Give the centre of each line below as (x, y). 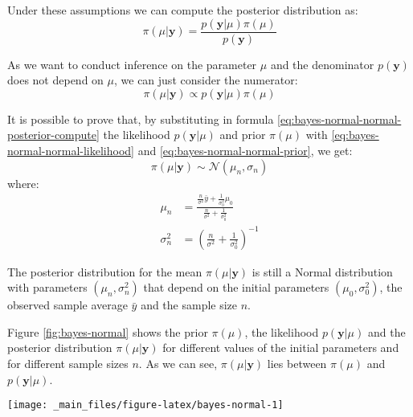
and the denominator (322, 64)
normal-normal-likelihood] (71, 151)
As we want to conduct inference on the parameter (132, 64)
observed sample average (67, 305)
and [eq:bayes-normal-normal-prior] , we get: (245, 151)
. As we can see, (178, 363)
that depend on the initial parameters (236, 287)
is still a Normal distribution (322, 271)
